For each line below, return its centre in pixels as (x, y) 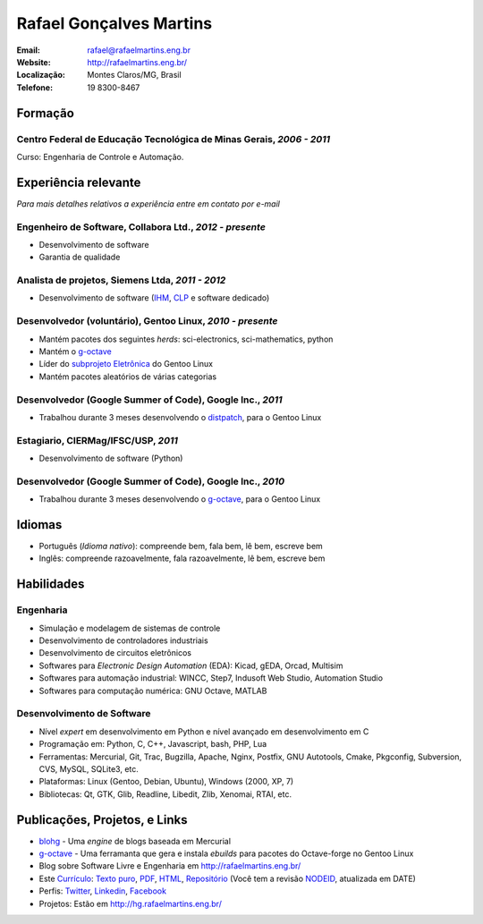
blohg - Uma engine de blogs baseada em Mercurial (135, 841)
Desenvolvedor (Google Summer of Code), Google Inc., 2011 (149, 400)
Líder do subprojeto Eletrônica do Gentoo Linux (126, 364)
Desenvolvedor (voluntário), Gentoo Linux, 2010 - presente (147, 321)
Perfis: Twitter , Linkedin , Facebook (103, 891)
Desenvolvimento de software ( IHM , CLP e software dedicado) (154, 298)
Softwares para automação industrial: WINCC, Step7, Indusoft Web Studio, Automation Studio (211, 678)
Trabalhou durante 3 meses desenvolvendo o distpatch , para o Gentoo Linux (180, 417)
